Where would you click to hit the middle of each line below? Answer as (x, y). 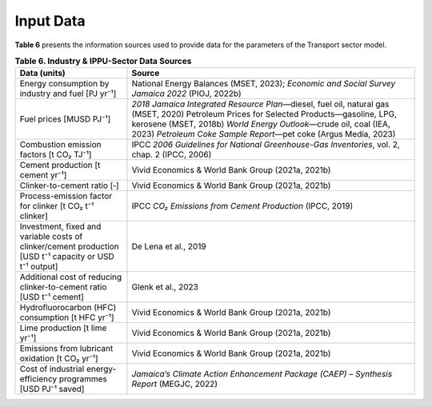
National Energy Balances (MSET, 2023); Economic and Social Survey (264, 84)
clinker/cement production (69, 246)
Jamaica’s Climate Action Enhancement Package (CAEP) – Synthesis (262, 374)
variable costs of (51, 237)
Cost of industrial (52, 369)
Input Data (50, 21)
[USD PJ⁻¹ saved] (52, 389)
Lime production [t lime (63, 328)
